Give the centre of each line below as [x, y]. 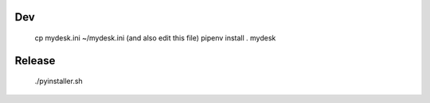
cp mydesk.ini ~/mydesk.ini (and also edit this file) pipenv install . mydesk [155, 38]
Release [35, 61]
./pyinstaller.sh [59, 81]
